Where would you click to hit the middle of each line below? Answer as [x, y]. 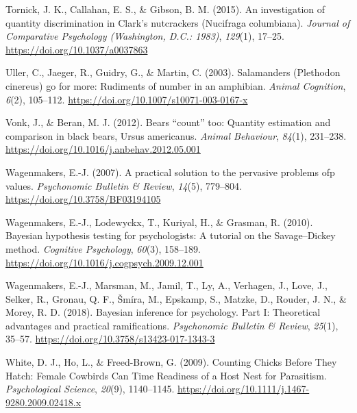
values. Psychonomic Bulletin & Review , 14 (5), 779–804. [124, 185]
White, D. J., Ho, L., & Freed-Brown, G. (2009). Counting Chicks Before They [171, 362]
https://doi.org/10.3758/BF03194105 [83, 199]
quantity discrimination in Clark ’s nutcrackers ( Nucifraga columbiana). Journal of [178, 22]
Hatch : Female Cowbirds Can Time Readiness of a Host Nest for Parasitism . [166, 375]
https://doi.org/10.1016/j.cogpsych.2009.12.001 [104, 262]
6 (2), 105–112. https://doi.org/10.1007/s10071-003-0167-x [127, 99]
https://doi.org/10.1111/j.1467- [243, 389]
